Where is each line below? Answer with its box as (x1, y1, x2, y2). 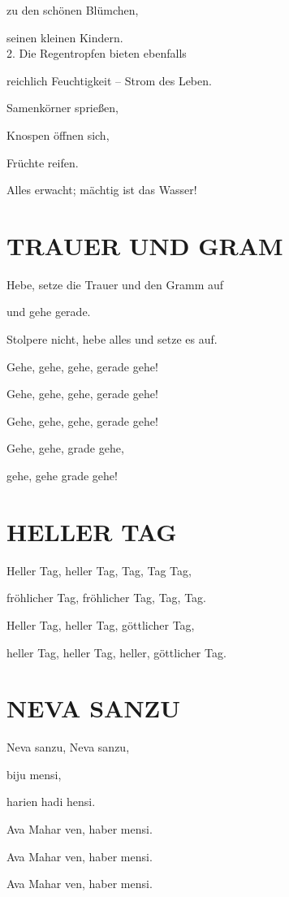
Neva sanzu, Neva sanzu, (6, 739, 130, 756)
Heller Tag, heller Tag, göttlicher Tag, (6, 616, 195, 633)
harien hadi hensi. (6, 793, 96, 810)
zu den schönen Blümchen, (6, 2, 139, 18)
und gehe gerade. (6, 303, 91, 320)
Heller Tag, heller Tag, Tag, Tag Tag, (6, 561, 192, 578)
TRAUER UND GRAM (6, 228, 283, 262)
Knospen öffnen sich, (6, 126, 110, 143)
